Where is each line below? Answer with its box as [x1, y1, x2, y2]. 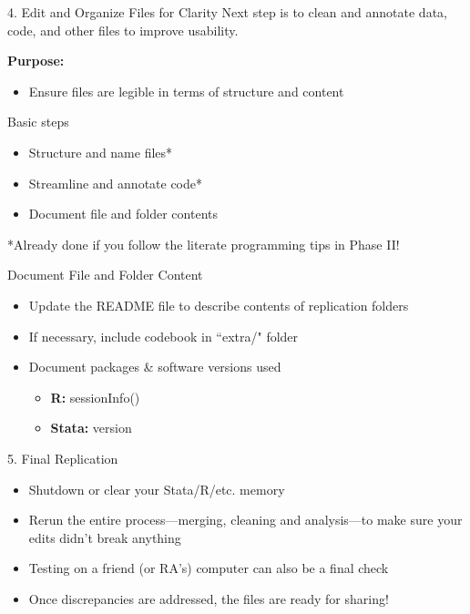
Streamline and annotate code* [28, 173, 203, 192]
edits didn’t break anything [28, 527, 181, 547]
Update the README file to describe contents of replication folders [28, 295, 409, 314]
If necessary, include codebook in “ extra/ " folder [28, 326, 299, 345]
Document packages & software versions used [28, 357, 281, 376]
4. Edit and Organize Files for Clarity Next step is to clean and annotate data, [7, 3, 447, 21]
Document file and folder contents [28, 204, 218, 223]
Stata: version [50, 418, 132, 437]
